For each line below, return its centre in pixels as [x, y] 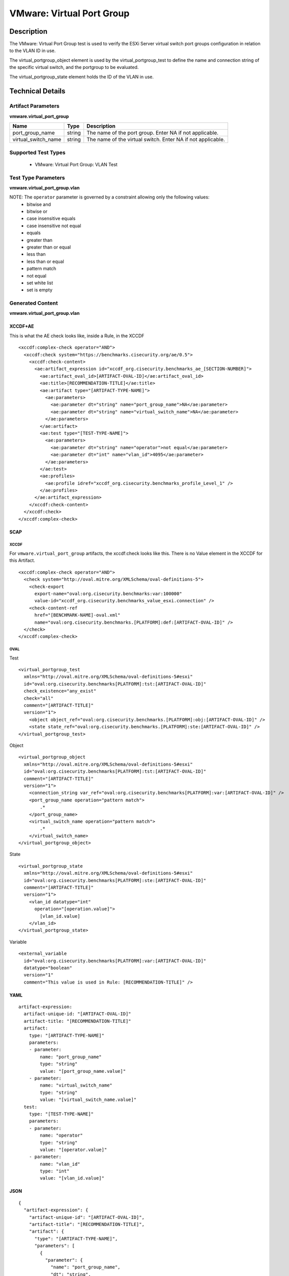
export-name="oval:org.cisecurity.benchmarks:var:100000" [108, 594]
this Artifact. [22, 560]
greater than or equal [49, 247]
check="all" [38, 698]
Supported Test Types [37, 152]
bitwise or [37, 211]
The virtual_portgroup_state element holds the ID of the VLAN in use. [82, 77]
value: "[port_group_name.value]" [83, 1071]
